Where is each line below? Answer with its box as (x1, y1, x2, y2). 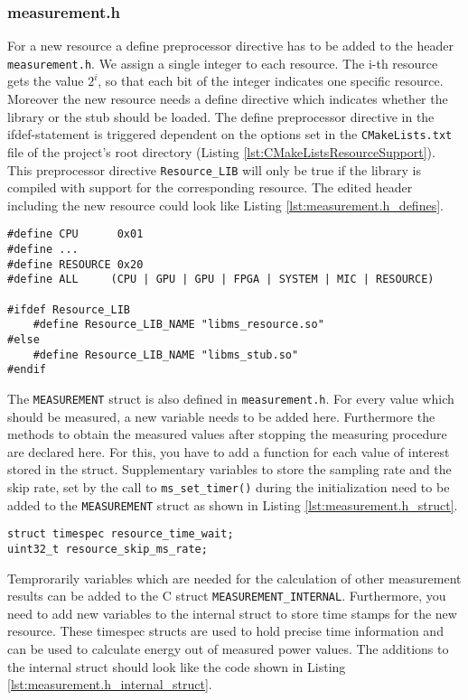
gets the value (7, 71, 84, 90)
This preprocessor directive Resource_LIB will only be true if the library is (7, 160, 421, 179)
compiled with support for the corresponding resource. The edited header (7, 178, 413, 197)
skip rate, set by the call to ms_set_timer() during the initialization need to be (7, 477, 450, 496)
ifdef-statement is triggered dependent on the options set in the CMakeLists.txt (7, 125, 453, 144)
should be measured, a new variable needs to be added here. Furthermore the (7, 406, 435, 425)
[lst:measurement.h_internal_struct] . (7, 675, 212, 694)
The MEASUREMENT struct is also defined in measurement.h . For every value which (7, 388, 454, 407)
